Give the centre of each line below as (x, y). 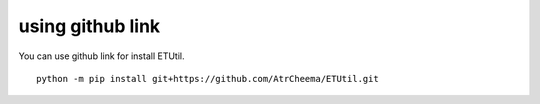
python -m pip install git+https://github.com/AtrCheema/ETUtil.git (207, 78)
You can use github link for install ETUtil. (101, 56)
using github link (89, 26)
